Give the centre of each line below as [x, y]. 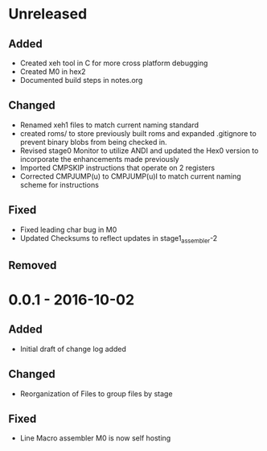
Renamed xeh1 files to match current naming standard [109, 125]
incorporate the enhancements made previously [99, 159]
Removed [33, 265]
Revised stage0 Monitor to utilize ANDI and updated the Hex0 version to [139, 151]
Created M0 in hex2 [53, 72]
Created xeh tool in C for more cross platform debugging [114, 63]
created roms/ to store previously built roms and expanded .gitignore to [138, 133]
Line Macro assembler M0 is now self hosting [95, 438]
